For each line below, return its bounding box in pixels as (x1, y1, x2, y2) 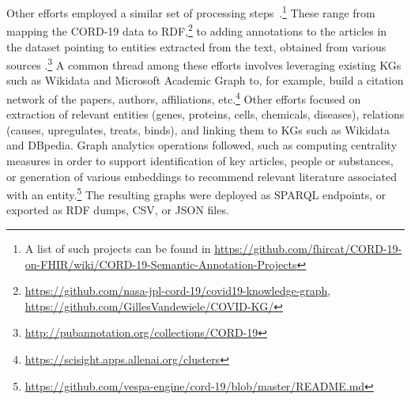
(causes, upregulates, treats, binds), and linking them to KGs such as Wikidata (6, 121, 390, 138)
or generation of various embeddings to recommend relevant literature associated (6, 168, 398, 184)
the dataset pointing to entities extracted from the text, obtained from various (6, 38, 386, 55)
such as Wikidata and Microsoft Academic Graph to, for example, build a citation (6, 72, 404, 89)
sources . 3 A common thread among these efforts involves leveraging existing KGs (6, 55, 402, 73)
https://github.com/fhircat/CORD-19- (214, 240, 402, 256)
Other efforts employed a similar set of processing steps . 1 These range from (6, 2, 375, 21)
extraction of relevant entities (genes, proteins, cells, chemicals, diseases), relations (6, 106, 405, 123)
